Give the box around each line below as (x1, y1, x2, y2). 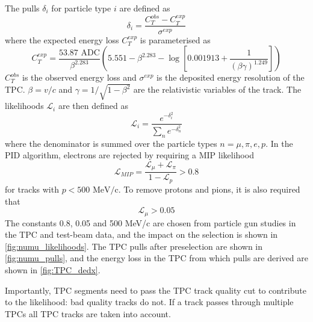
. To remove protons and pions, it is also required (118, 182, 300, 195)
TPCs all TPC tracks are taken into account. (5, 307, 171, 320)
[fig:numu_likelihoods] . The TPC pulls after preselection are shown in (5, 240, 263, 252)
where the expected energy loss (5, 33, 119, 46)
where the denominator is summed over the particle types (5, 137, 217, 149)
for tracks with (5, 182, 59, 195)
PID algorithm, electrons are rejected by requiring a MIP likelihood (5, 149, 254, 161)
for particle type (51, 2, 111, 14)
